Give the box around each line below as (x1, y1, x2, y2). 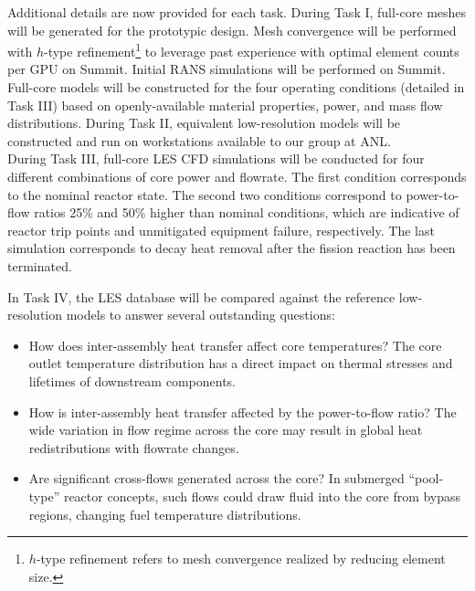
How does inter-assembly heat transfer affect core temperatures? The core (28, 335, 442, 354)
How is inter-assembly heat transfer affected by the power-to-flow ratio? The (28, 402, 457, 421)
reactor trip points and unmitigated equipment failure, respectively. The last (7, 220, 435, 239)
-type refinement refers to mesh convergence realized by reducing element (36, 549, 446, 568)
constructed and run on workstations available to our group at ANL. (7, 131, 391, 150)
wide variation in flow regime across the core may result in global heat (28, 420, 423, 439)
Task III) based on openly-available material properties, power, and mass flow (7, 95, 443, 114)
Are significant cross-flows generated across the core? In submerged (28, 469, 405, 488)
